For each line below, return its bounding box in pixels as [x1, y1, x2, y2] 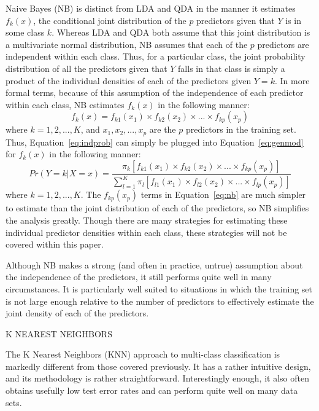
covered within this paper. [6, 238, 104, 251]
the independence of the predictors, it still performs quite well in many [6, 270, 272, 283]
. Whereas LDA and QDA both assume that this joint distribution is [52, 26, 310, 39]
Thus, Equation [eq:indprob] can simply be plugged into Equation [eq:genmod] [6, 135, 304, 148]
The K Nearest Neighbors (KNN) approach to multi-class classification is [6, 348, 280, 361]
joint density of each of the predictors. [6, 307, 149, 319]
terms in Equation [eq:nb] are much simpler [140, 188, 306, 201]
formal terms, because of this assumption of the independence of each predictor [6, 86, 304, 99]
